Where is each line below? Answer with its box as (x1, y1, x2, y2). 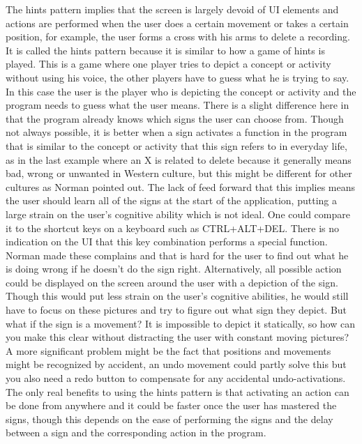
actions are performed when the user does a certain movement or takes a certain (6, 15, 349, 30)
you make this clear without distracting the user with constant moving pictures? (6, 330, 349, 344)
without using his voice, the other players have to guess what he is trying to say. (6, 70, 349, 84)
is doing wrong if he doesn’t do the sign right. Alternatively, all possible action (6, 261, 342, 276)
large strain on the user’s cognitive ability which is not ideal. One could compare (6, 206, 350, 221)
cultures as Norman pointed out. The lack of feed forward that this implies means (6, 179, 356, 194)
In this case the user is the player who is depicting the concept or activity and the (6, 84, 356, 98)
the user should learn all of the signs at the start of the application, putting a (6, 193, 337, 208)
